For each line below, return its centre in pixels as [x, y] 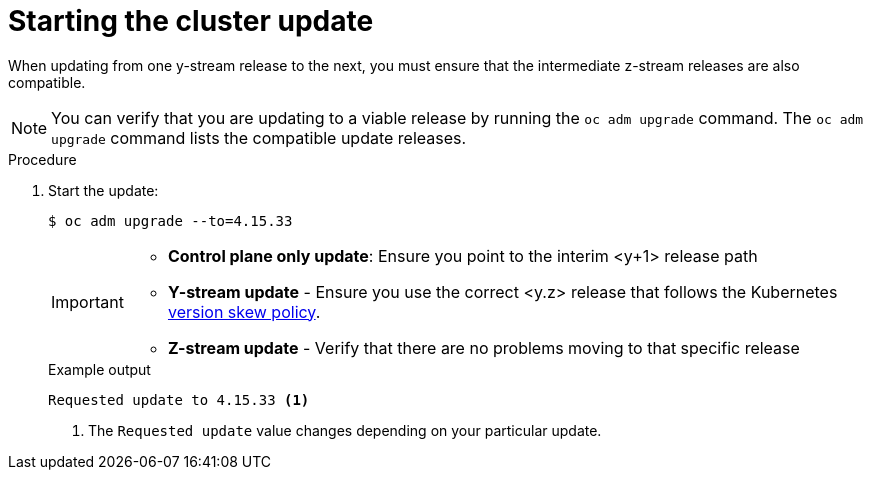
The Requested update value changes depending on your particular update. [345, 430]
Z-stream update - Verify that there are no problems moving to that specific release [483, 347]
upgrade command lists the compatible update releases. [259, 137]
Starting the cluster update [191, 21]
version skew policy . [244, 311]
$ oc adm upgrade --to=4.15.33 [170, 220]
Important [87, 301]
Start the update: [103, 190]
